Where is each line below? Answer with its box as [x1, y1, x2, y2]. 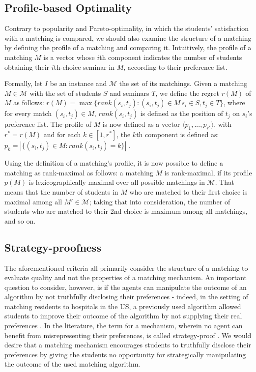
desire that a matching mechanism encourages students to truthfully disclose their [4, 340, 251, 350]
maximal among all [4, 196, 62, 206]
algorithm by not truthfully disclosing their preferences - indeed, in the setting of [4, 291, 248, 302]
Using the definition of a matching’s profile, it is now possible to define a [4, 158, 223, 168]
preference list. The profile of [4, 119, 91, 129]
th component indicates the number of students [99, 52, 242, 62]
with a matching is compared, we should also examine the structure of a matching [4, 32, 252, 43]
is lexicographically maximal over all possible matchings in [28, 177, 205, 187]
